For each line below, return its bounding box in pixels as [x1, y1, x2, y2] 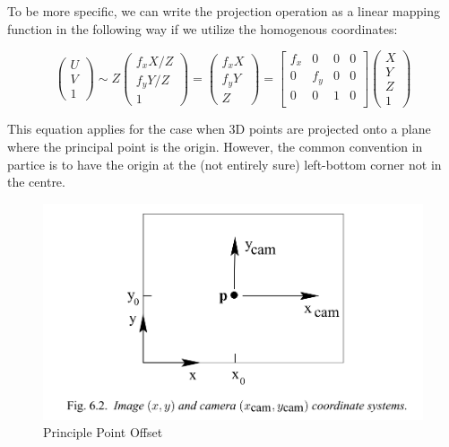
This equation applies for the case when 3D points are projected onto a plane [7, 119, 431, 138]
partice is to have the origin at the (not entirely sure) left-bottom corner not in [7, 154, 442, 173]
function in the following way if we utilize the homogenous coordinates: [7, 19, 398, 38]
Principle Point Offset [43, 423, 163, 442]
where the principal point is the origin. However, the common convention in [7, 136, 423, 155]
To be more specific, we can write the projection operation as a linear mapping [7, 2, 440, 20]
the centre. [7, 172, 65, 191]
